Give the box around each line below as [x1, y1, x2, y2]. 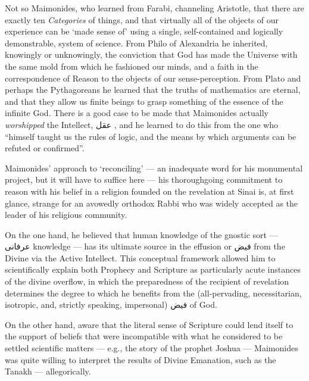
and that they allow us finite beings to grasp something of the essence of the [5, 95, 283, 107]
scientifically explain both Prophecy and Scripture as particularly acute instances [5, 263, 301, 276]
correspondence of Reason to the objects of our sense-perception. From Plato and [5, 71, 301, 84]
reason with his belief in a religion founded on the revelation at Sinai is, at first [5, 185, 294, 197]
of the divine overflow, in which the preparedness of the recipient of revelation [5, 275, 289, 288]
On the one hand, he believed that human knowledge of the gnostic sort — [5, 228, 278, 241]
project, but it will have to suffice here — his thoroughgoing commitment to [5, 173, 283, 186]
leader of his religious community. [5, 208, 127, 221]
